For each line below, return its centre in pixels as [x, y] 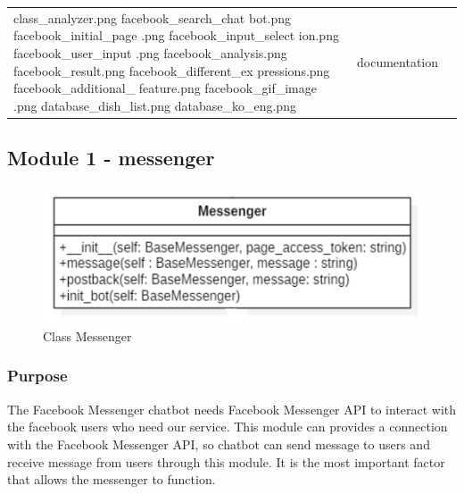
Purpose [37, 376]
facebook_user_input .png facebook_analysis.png [150, 52]
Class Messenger [87, 335]
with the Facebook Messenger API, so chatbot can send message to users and [219, 444]
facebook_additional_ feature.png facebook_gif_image [165, 88]
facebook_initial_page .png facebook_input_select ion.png [176, 35]
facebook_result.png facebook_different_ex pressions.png [172, 70]
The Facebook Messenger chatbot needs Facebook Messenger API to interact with [232, 409]
